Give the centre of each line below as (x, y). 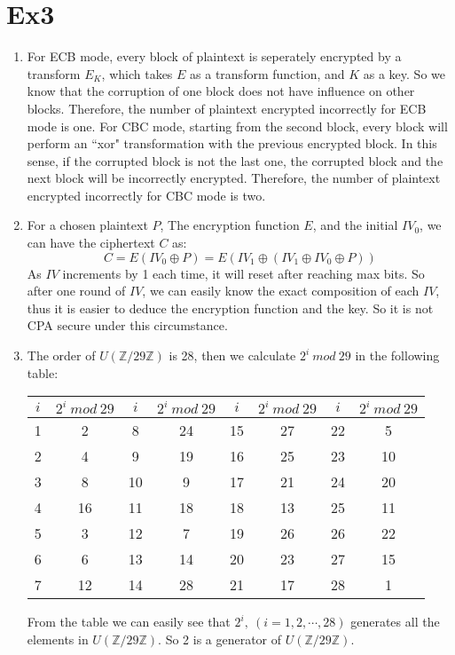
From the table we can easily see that (129, 622)
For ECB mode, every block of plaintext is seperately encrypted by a (214, 56)
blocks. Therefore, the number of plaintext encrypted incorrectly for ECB (227, 108)
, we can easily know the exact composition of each (281, 291)
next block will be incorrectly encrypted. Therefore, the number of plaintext (234, 178)
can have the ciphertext (91, 243)
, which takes (137, 73)
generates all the (395, 622)
